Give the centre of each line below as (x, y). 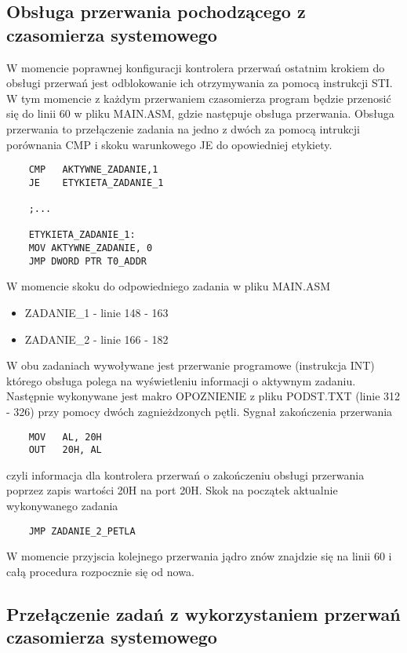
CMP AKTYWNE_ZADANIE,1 (93, 170)
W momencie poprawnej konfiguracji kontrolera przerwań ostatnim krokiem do (196, 67)
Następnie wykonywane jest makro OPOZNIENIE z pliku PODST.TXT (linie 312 (203, 396)
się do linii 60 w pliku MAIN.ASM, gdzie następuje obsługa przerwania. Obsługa (200, 113)
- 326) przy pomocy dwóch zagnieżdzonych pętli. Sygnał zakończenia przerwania (200, 411)
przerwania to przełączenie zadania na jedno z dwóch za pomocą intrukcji (183, 128)
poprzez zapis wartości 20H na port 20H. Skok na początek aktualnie (172, 490)
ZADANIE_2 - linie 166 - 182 (96, 339)
